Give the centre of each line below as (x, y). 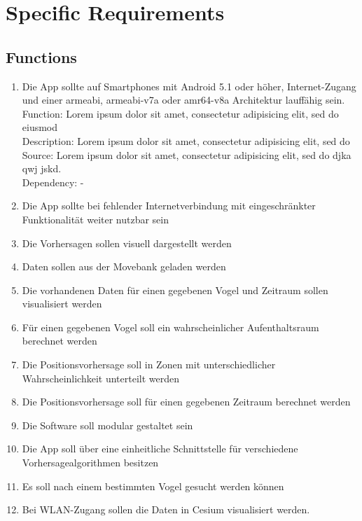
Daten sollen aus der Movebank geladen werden (124, 266)
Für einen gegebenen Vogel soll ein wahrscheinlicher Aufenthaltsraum (170, 327)
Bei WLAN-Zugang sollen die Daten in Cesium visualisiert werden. (166, 509)
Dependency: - (53, 182)
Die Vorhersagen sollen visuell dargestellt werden (127, 243)
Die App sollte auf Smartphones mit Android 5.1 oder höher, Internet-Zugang (189, 86)
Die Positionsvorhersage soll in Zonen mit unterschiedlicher (149, 364)
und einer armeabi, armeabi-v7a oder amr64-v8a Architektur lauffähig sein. (183, 100)
